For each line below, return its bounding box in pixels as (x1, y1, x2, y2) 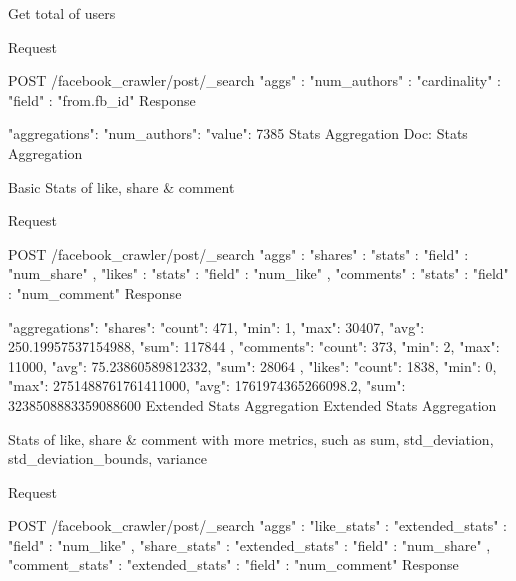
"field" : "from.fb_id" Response (8, 89, 196, 110)
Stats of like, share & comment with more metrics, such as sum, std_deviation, (8, 428, 494, 449)
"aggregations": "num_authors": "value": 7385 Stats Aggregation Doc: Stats (8, 123, 468, 144)
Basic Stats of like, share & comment (8, 176, 235, 197)
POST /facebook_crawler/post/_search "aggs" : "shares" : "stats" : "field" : (8, 243, 469, 264)
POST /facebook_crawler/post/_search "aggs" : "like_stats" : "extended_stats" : (8, 515, 507, 536)
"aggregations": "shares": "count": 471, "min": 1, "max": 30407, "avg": (8, 316, 425, 337)
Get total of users (8, 3, 116, 23)
